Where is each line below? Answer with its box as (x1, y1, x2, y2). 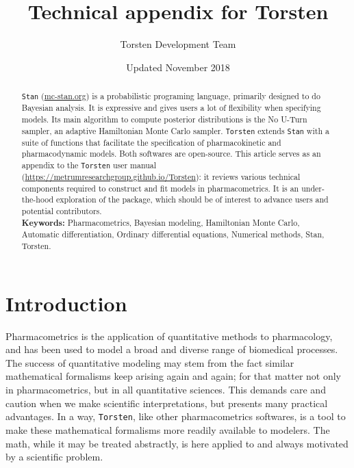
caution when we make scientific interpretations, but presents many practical (5, 395, 328, 410)
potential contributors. (21, 205, 102, 217)
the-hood (21, 194, 54, 205)
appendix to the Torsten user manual (21, 159, 157, 171)
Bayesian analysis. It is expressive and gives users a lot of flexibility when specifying (21, 102, 321, 114)
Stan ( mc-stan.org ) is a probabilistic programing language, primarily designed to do (21, 90, 320, 102)
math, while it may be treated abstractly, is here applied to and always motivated (5, 436, 349, 450)
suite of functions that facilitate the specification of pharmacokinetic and (21, 136, 281, 148)
